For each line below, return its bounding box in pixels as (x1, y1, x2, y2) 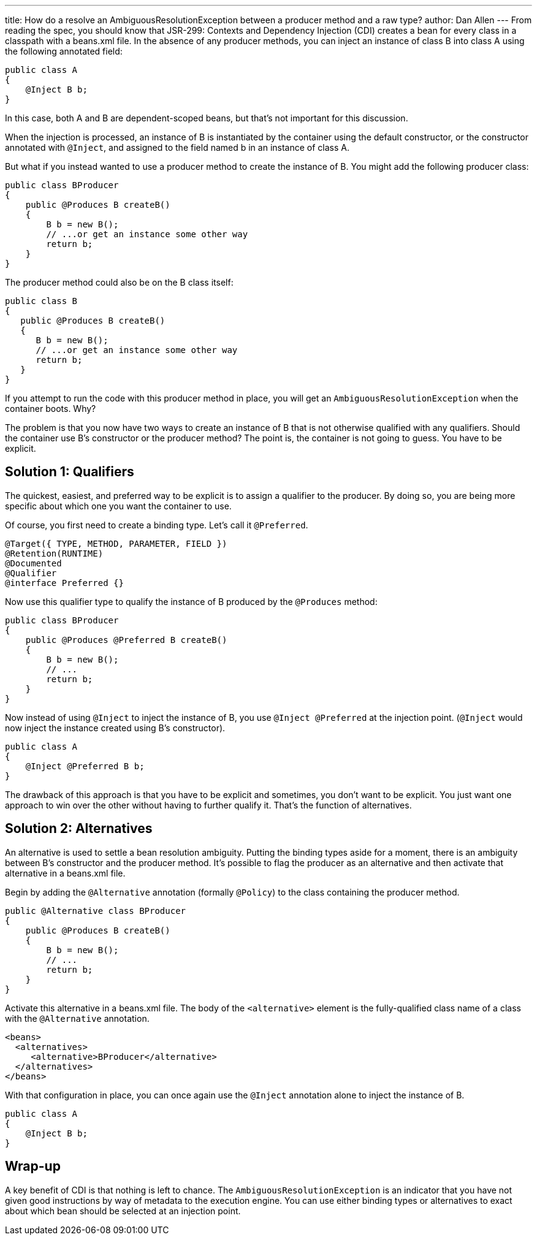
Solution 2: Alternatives (5, 821, 153, 837)
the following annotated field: (5, 46, 123, 56)
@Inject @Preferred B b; (25, 761, 145, 771)
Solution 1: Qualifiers (5, 464, 134, 480)
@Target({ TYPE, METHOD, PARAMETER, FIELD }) (5, 538, 227, 549)
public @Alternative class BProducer (5, 905, 186, 916)
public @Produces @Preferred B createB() (25, 634, 227, 645)
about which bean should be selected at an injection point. (5, 1205, 241, 1216)
